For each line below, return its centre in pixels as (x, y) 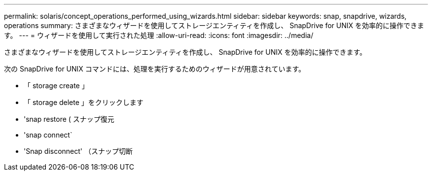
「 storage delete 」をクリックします (84, 102)
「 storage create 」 (56, 86)
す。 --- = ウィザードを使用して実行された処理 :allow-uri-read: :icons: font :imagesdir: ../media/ (159, 35)
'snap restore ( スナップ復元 (69, 119)
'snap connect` (48, 135)
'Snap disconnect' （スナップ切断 (78, 151)
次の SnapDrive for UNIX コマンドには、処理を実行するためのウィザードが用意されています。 (155, 69)
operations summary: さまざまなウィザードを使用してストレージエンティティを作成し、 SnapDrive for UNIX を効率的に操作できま (214, 25)
